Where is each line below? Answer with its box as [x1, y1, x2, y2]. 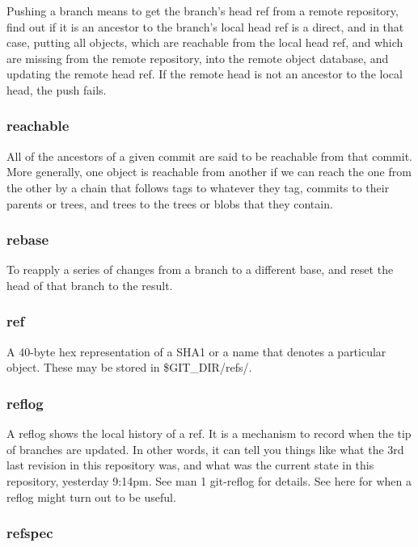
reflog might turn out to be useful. [6, 488, 176, 505]
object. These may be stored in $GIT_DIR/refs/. [6, 359, 252, 376]
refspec [6, 523, 53, 543]
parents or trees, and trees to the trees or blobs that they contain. [6, 195, 333, 212]
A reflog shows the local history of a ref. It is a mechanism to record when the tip [6, 425, 412, 442]
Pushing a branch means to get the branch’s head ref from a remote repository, [6, 2, 399, 19]
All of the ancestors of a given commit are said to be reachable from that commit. [6, 147, 412, 164]
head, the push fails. [6, 81, 107, 98]
